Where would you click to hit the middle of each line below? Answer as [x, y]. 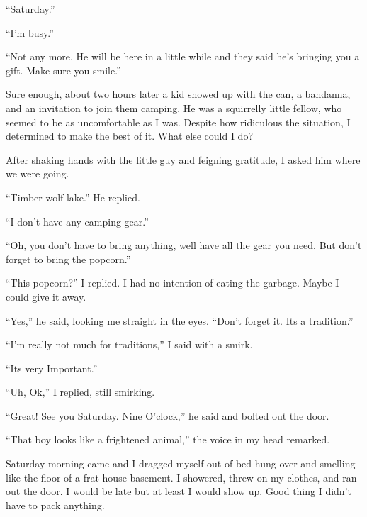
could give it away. [46, 296]
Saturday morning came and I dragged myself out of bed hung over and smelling [181, 463]
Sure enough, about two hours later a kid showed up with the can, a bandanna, [178, 94]
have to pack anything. [55, 505]
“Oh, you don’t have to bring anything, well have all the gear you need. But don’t [184, 245]
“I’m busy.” [30, 32]
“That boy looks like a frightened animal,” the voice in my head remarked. [168, 439]
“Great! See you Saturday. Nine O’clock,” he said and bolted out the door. [168, 415]
